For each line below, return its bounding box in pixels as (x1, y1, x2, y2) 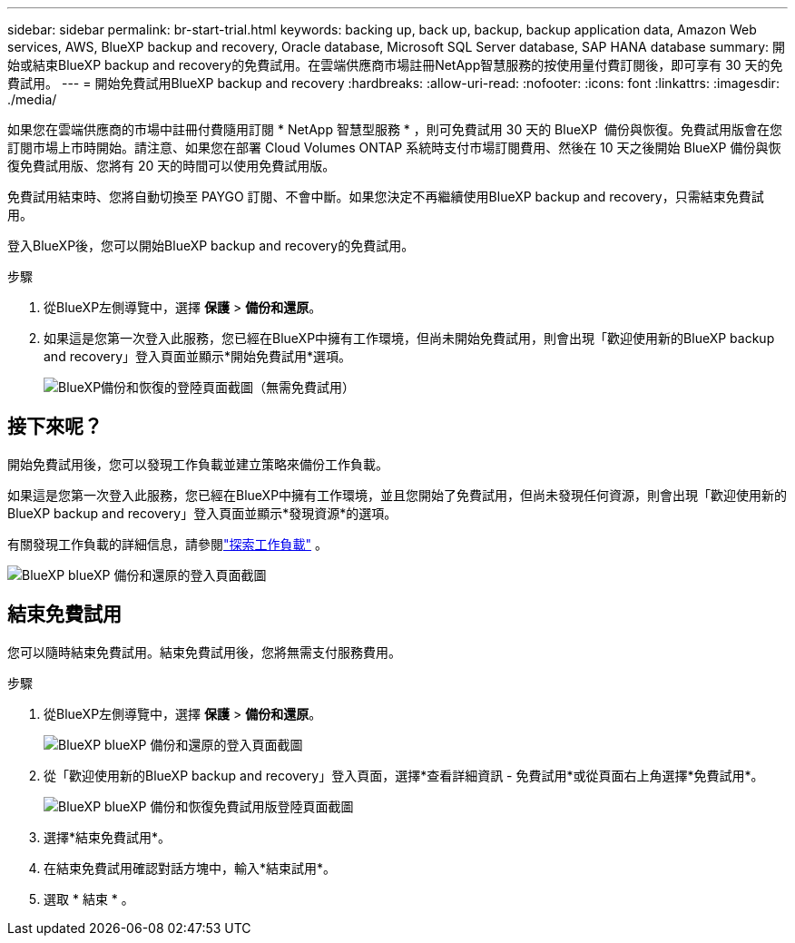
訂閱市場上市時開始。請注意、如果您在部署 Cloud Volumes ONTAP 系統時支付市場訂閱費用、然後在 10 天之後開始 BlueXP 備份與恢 (7, 140, 781, 155)
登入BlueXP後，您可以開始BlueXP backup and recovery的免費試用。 (7, 238, 415, 253)
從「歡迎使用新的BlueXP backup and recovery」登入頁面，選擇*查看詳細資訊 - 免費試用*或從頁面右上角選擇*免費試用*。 (44, 767, 764, 783)
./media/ (7, 92, 57, 107)
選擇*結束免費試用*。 (44, 829, 172, 845)
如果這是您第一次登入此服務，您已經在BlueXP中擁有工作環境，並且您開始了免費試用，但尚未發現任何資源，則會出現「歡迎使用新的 (7, 486, 788, 503)
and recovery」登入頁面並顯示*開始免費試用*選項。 (44, 349, 352, 364)
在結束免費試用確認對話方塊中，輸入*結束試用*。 (44, 860, 337, 876)
